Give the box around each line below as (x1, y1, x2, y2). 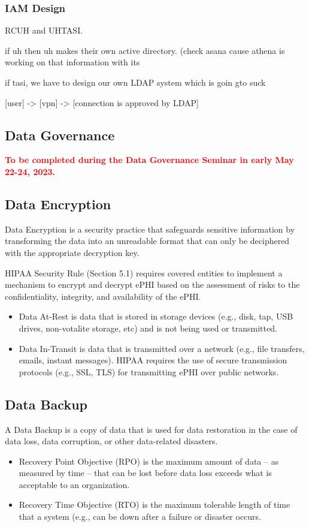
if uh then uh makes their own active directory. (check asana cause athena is (5, 44, 285, 56)
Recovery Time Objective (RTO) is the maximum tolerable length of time (19, 498, 290, 511)
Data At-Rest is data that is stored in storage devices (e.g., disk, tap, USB (19, 310, 293, 323)
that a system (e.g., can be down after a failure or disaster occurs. (19, 510, 262, 523)
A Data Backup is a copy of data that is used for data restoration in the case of (5, 423, 298, 435)
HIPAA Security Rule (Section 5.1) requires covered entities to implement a (5, 266, 283, 279)
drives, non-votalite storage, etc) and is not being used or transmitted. (19, 321, 277, 334)
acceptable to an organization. (19, 478, 130, 490)
